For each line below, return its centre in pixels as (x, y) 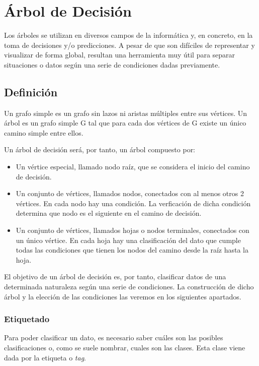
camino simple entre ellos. (44, 132)
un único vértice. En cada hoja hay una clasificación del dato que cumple (128, 240)
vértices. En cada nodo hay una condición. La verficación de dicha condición (133, 203)
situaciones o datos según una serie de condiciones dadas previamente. (112, 64)
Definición (31, 91)
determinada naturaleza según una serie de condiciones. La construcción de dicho (129, 287)
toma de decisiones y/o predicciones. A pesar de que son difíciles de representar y (129, 45)
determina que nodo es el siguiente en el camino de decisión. (109, 213)
